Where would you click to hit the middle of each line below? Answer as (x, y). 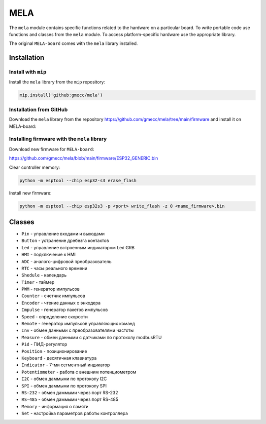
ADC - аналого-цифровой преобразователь (66, 261)
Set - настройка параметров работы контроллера (75, 413)
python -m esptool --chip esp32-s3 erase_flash (78, 180)
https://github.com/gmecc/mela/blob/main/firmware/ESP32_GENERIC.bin (83, 158)
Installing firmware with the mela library (58, 139)
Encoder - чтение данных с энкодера (61, 303)
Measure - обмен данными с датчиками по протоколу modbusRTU (92, 337)
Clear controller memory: (34, 167)
